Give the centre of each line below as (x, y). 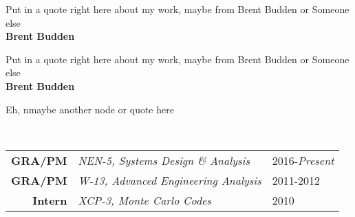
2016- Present (303, 160)
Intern (50, 200)
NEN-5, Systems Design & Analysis (164, 160)
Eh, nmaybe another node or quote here (90, 109)
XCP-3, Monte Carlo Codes (144, 200)
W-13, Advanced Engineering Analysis (170, 180)
